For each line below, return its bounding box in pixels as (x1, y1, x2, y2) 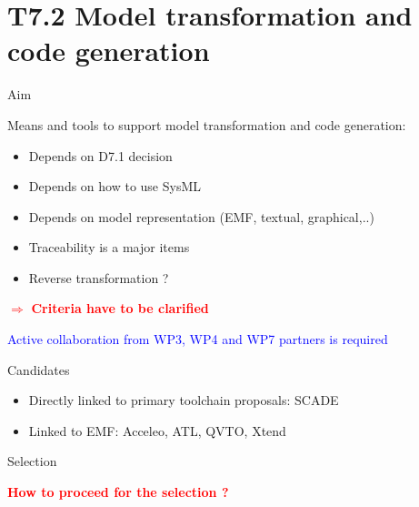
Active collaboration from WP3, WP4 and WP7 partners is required (7, 330, 388, 349)
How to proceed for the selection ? (7, 482, 229, 502)
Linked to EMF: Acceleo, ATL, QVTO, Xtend (28, 421, 286, 440)
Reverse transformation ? (28, 268, 169, 287)
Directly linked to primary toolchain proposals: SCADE (28, 390, 339, 410)
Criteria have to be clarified (31, 299, 209, 318)
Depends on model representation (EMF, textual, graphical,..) (28, 207, 374, 226)
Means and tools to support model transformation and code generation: (7, 115, 406, 134)
